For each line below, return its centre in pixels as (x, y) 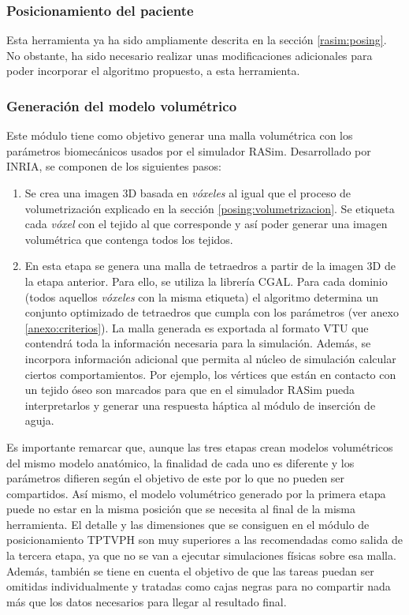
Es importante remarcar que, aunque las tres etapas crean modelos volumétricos (200, 446)
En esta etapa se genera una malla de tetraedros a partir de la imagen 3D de (210, 266)
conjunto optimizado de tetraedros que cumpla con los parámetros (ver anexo (212, 312)
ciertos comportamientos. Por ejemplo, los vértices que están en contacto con (210, 374)
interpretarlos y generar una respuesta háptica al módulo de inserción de (200, 405)
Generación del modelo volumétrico (122, 105)
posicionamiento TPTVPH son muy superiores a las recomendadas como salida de (205, 540)
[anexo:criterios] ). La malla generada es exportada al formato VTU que (197, 327)
